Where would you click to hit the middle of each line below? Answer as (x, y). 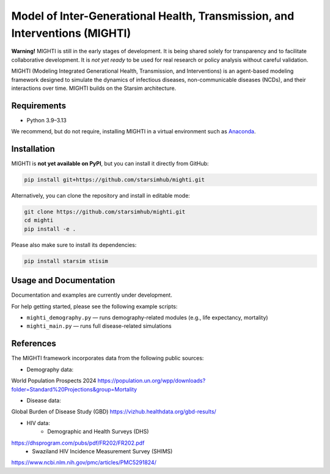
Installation (33, 149)
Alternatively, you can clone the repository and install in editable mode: (101, 196)
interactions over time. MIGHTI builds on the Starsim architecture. (94, 88)
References (34, 343)
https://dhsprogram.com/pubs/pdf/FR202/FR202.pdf (78, 443)
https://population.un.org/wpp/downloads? (152, 381)
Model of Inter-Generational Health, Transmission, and (153, 16)
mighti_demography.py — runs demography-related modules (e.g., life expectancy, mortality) (147, 317)
